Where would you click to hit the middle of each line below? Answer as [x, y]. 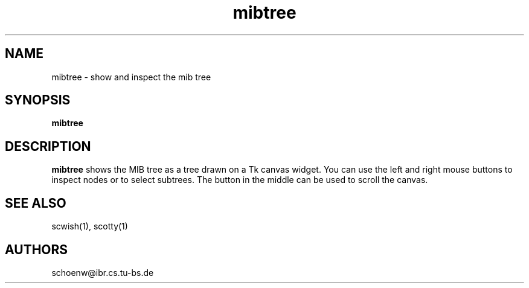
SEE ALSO [36, 203]
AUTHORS [37, 249]
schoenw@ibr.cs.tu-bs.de [103, 272]
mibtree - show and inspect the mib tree [131, 77]
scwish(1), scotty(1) [90, 226]
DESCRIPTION [48, 146]
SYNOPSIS [38, 100]
